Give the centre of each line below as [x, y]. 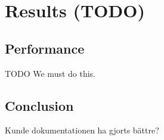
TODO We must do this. [50, 73]
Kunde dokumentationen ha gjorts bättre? [82, 130]
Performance [45, 48]
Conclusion [39, 105]
